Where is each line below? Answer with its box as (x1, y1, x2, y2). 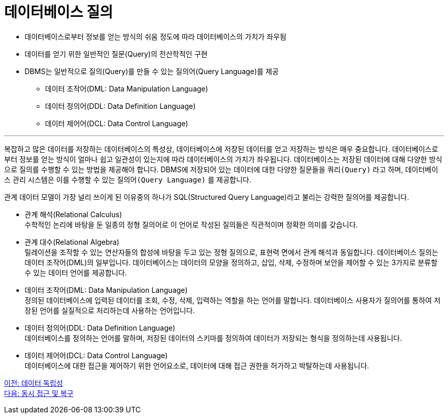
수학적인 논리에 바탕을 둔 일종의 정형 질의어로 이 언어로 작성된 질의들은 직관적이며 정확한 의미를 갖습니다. (25, 220, 358, 229)
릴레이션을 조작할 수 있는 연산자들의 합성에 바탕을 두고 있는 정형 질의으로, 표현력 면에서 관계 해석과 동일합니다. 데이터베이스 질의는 (25, 247, 439, 257)
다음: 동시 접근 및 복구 (4, 388, 74, 398)
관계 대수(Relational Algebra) (25, 237, 120, 246)
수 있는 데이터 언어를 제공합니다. (25, 268, 127, 277)
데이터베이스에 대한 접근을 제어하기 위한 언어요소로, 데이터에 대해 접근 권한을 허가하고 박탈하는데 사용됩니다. (25, 361, 369, 370)
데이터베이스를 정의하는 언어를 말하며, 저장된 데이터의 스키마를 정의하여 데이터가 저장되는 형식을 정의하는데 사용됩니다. (25, 333, 402, 342)
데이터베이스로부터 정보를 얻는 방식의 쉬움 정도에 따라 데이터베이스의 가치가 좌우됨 (25, 32, 286, 41)
